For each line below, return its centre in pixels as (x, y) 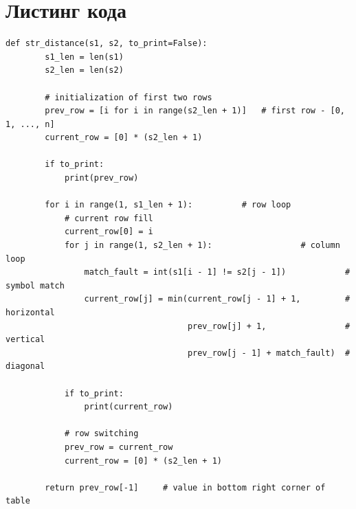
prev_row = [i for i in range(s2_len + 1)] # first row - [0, (195, 111)
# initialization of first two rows (129, 97)
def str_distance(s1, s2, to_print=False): (107, 44)
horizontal (30, 313)
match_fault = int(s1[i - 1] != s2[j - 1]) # (217, 272)
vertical (25, 340)
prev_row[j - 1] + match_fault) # (269, 353)
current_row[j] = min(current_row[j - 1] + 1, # (217, 299)
